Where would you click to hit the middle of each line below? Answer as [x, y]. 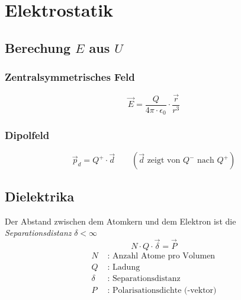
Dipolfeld [27, 135]
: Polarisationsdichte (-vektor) [162, 291]
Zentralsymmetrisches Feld [70, 77]
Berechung [38, 47]
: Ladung [124, 267]
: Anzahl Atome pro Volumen [161, 256]
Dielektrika [40, 196]
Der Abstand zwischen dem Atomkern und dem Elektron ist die [120, 221]
